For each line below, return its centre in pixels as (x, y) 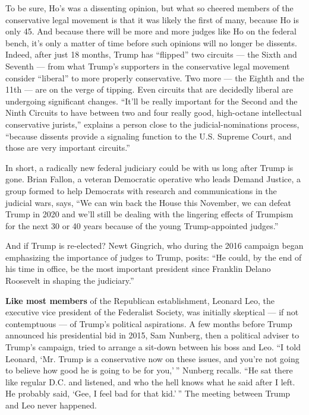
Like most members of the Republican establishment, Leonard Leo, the (140, 300)
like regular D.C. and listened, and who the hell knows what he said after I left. (150, 381)
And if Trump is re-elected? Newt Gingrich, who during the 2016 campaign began (154, 245)
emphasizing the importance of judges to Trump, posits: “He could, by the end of (154, 257)
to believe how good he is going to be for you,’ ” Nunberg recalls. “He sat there (149, 370)
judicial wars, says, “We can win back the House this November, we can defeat (149, 202)
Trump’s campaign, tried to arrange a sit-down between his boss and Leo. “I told (153, 347)
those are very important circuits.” (68, 148)
